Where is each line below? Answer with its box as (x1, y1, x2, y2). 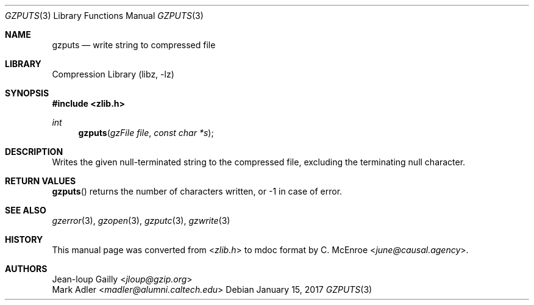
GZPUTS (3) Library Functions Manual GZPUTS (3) (5, 10, 204, 21)
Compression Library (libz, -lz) (52, 69, 174, 79)
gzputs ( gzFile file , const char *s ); (78, 127, 214, 138)
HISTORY (5, 234, 43, 245)
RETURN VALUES (5, 176, 76, 186)
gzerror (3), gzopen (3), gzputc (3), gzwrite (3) (52, 215, 230, 226)
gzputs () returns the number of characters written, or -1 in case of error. (52, 186, 343, 196)
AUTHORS (5, 264, 48, 274)
